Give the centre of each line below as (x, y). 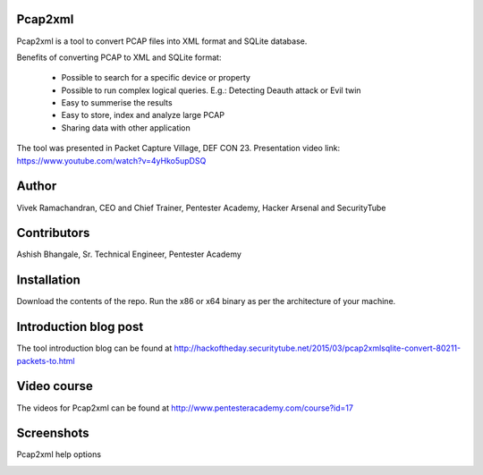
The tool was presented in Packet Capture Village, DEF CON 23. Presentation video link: (178, 148)
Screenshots (53, 433)
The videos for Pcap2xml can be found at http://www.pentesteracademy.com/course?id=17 (185, 408)
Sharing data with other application (126, 127)
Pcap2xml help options (59, 454)
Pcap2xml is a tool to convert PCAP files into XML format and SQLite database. (162, 41)
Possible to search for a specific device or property (156, 78)
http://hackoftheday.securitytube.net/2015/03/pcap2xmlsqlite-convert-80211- (317, 348)
